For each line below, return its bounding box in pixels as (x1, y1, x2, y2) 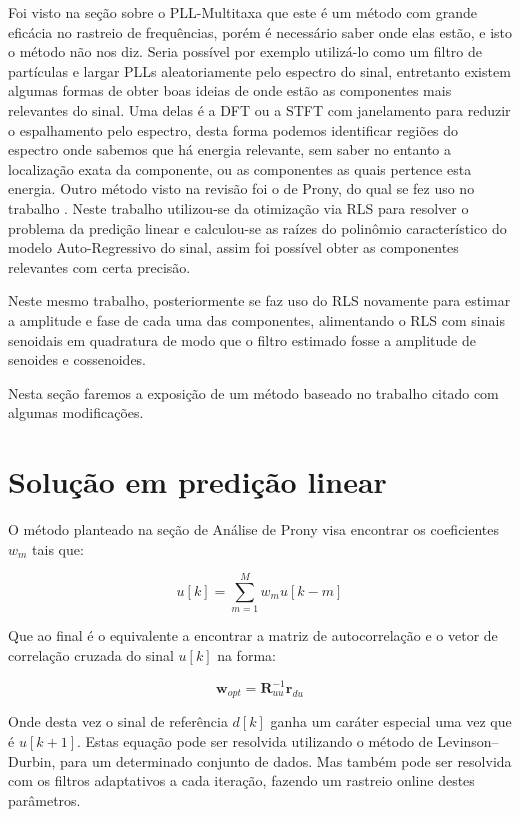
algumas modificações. (8, 402, 144, 423)
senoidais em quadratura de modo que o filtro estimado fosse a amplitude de (8, 329, 476, 350)
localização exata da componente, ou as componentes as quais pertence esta (8, 158, 472, 179)
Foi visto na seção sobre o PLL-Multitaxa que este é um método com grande (8, 2, 477, 22)
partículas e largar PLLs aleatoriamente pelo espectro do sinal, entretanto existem (8, 60, 511, 81)
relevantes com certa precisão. (8, 256, 191, 277)
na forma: (217, 644, 276, 665)
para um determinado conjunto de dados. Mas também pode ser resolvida (59, 750, 512, 771)
